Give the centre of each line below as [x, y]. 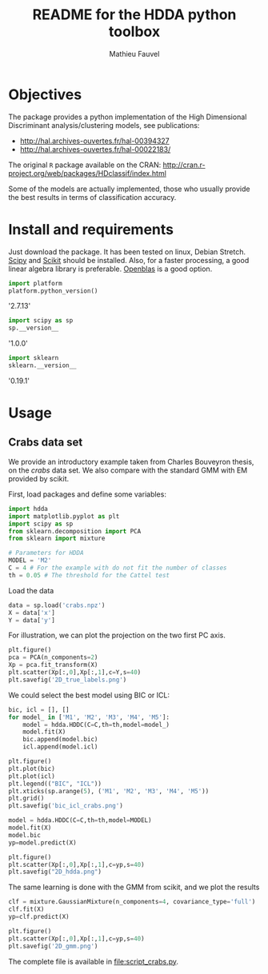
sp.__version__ [34, 328]
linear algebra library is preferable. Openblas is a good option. [110, 269]
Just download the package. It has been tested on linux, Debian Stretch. [127, 251]
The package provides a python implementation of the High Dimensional [128, 117]
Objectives [45, 94]
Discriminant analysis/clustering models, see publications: [104, 125]
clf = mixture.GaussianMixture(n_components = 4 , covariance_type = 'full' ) [132, 902]
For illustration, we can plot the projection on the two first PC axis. [117, 635]
